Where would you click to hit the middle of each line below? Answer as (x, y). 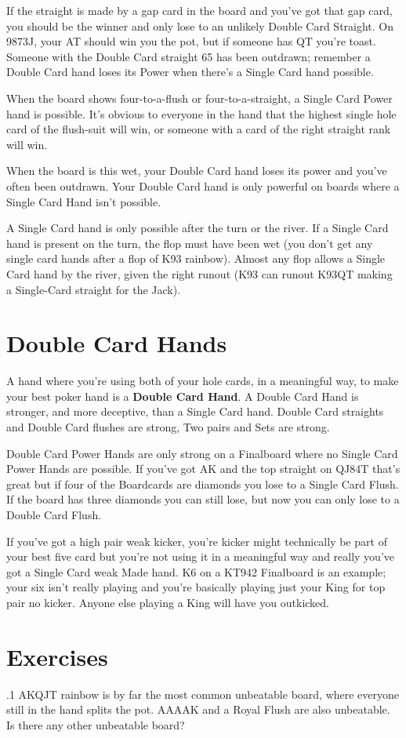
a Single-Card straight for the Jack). (94, 289)
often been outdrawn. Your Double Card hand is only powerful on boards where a (203, 185)
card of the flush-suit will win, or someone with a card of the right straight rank (199, 129)
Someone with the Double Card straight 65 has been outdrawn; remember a (188, 56)
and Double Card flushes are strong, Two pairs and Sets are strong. (168, 427)
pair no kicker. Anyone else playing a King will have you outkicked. (168, 602)
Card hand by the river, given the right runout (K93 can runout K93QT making (199, 273)
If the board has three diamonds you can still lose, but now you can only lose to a (203, 499)
